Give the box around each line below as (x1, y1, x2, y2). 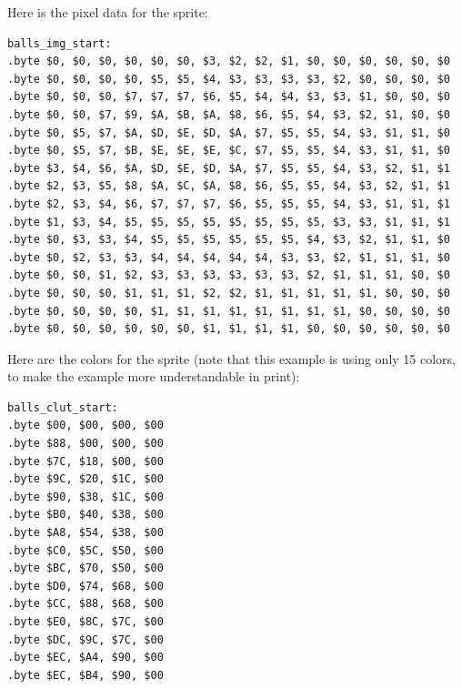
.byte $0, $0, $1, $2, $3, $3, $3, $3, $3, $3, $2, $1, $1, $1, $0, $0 (7, 269, 450, 282)
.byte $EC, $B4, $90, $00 (7, 668, 164, 682)
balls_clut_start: (7, 400, 118, 414)
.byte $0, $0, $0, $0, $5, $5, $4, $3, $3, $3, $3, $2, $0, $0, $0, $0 (7, 72, 450, 86)
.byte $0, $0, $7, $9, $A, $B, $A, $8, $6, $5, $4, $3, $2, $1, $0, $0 (7, 107, 450, 121)
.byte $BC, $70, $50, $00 (7, 562, 164, 575)
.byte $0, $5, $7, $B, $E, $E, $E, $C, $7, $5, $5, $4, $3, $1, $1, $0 (7, 144, 450, 157)
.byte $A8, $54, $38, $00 (7, 526, 164, 540)
